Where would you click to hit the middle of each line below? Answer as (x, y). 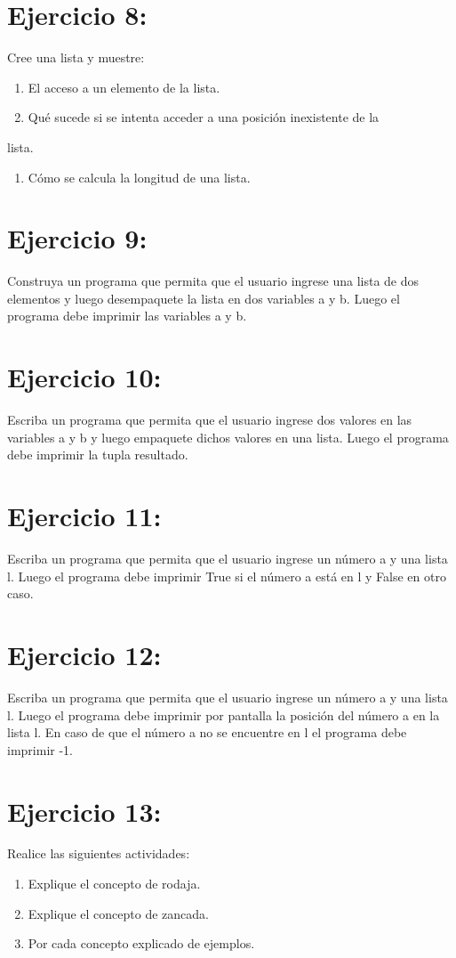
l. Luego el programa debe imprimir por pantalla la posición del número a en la (224, 714)
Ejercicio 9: (77, 238)
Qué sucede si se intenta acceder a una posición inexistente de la (204, 117)
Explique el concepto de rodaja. (114, 884)
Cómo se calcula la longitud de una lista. (139, 177)
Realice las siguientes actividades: (99, 853)
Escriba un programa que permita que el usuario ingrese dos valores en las (210, 420)
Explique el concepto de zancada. (118, 913)
